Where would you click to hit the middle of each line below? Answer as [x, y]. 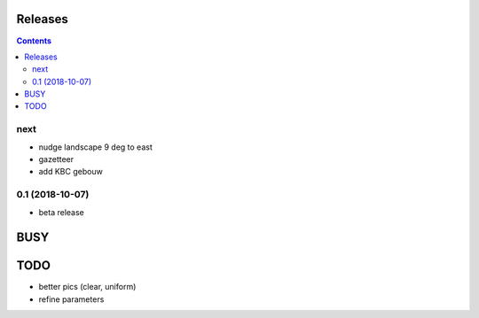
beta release [61, 212]
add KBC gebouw [71, 172]
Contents [34, 41]
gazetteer [56, 159]
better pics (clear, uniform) [87, 287]
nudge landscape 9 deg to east [95, 147]
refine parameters [71, 299]
